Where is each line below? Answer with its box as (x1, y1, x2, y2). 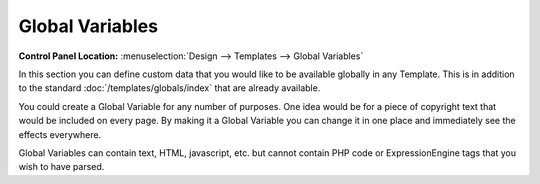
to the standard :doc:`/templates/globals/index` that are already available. (18, 82, 321, 94)
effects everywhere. (18, 128, 102, 140)
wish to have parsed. (18, 161, 105, 173)
